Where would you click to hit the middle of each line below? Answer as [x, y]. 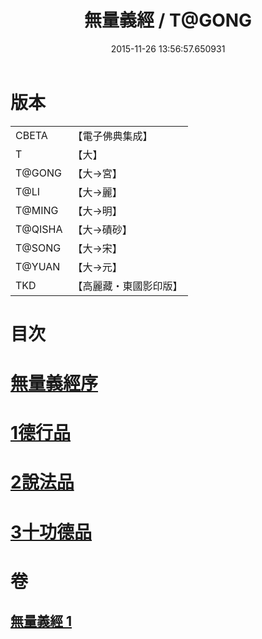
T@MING [37, 210]
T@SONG [38, 248]
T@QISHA [39, 229]
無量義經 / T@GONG [168, 20]
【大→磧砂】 [102, 229]
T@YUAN [38, 266]
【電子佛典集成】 [112, 136]
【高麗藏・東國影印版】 [127, 286]
